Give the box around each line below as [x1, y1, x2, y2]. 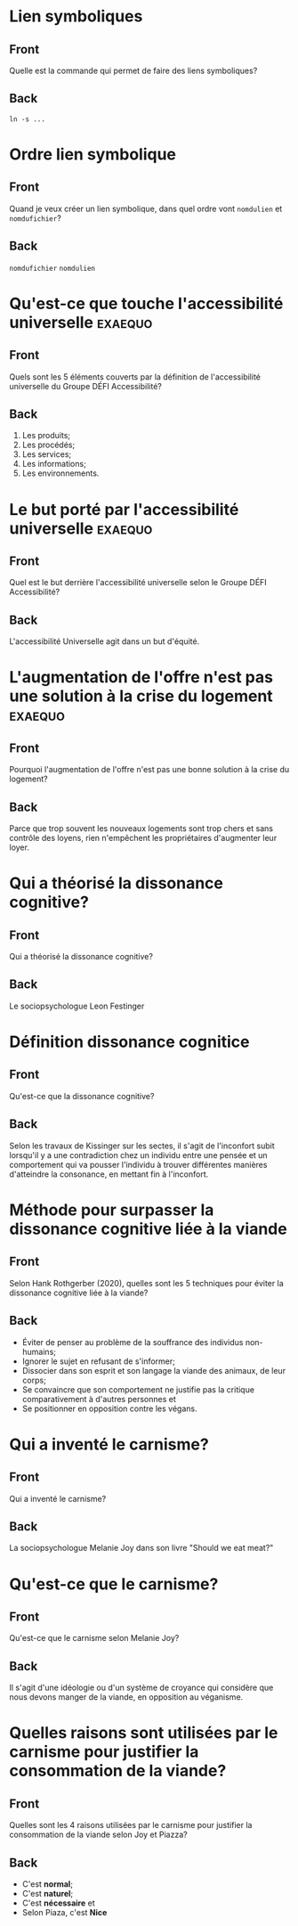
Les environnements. [21, 468, 100, 478]
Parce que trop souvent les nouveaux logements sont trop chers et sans [9, 823, 274, 834]
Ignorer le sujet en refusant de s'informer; [21, 1356, 176, 1367]
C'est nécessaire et [21, 1897, 95, 1908]
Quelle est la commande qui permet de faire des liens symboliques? [9, 65, 258, 76]
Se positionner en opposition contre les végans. [21, 1403, 197, 1414]
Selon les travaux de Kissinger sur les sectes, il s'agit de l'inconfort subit [9, 1140, 276, 1151]
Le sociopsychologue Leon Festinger [9, 1000, 145, 1011]
